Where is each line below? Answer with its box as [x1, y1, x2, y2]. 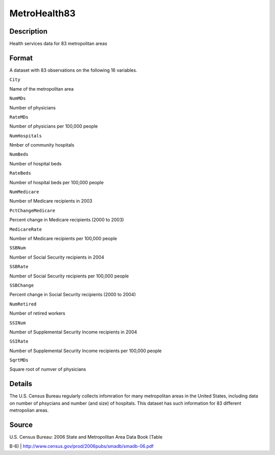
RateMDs [9, 114, 29, 120]
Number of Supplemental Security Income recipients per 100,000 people [9, 348, 162, 354]
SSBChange [9, 282, 34, 288]
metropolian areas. [9, 407, 49, 413]
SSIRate [9, 338, 29, 345]
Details [9, 380, 33, 388]
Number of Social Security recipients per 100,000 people [9, 273, 129, 279]
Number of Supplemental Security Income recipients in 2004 [9, 329, 137, 335]
